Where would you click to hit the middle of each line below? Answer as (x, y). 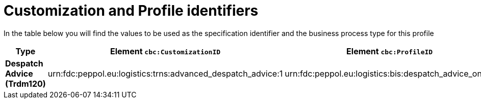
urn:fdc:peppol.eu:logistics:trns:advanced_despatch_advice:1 (165, 73)
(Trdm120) (26, 83)
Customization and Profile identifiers (131, 11)
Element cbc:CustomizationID (166, 51)
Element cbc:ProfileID (390, 51)
